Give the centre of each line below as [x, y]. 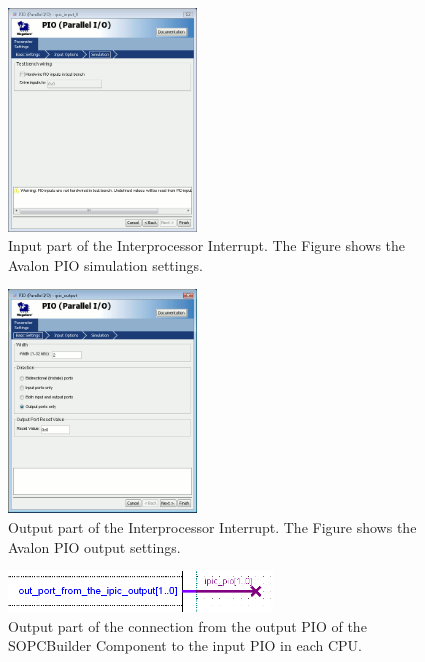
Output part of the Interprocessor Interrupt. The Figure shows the [212, 526]
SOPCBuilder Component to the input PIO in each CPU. [185, 645]
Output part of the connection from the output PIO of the [187, 625]
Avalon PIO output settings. [94, 546]
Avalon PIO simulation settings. [105, 264]
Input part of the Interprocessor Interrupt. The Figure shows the [207, 245]
